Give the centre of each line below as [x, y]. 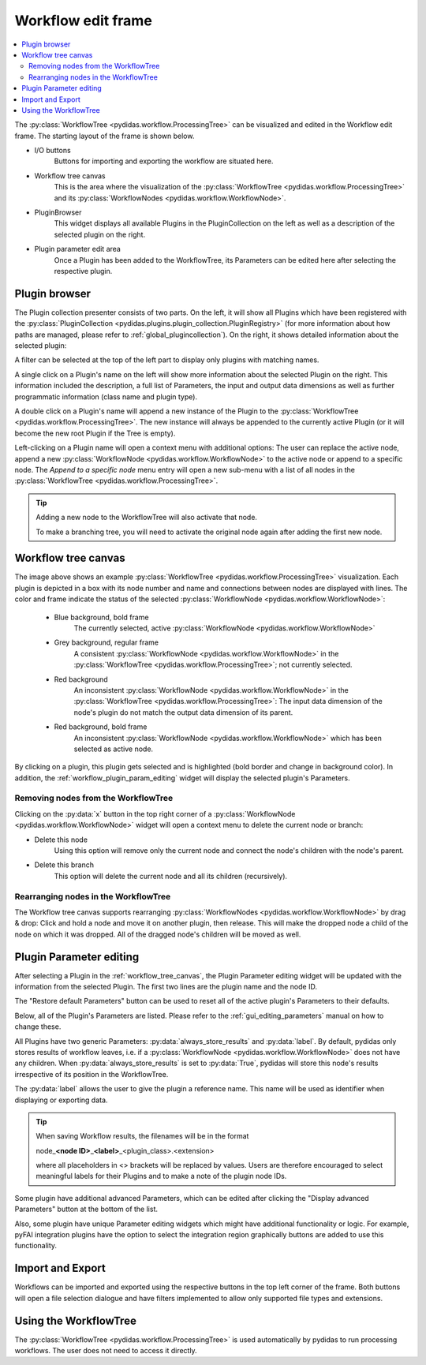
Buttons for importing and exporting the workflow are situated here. [164, 161]
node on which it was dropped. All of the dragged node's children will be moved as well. [158, 934]
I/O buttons [52, 151]
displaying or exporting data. [61, 1100]
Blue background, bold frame [101, 617]
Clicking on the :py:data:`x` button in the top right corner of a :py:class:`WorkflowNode [155, 813]
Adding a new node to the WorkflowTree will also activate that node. [147, 518]
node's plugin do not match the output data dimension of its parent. [183, 712]
